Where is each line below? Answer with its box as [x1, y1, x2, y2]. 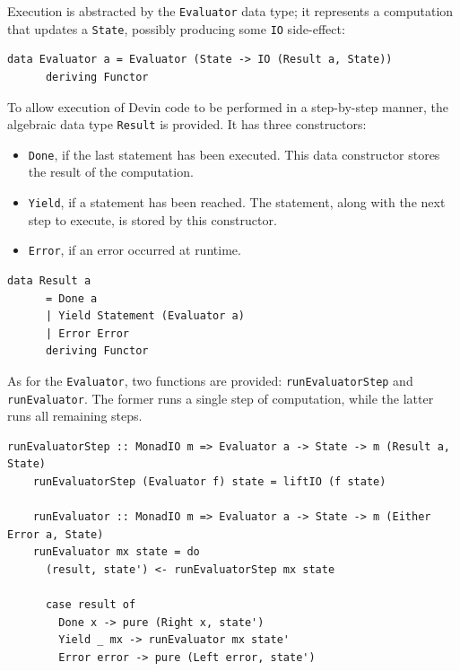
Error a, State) [7, 527, 104, 541]
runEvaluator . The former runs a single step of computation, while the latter [7, 388, 434, 407]
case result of [45, 598, 136, 612]
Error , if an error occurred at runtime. [28, 240, 241, 259]
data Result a [7, 274, 91, 287]
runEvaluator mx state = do [32, 545, 200, 559]
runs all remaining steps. [7, 406, 143, 425]
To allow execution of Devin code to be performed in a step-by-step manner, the [7, 97, 448, 116]
